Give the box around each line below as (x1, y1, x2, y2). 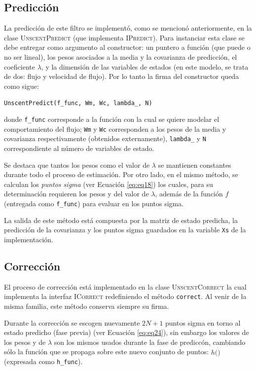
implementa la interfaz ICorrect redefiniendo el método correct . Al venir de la (4, 291, 247, 301)
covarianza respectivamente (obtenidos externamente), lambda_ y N (4, 133, 206, 144)
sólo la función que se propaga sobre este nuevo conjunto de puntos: (4, 346, 209, 357)
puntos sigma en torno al (165, 317, 241, 328)
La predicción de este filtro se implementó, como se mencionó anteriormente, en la (4, 23, 252, 33)
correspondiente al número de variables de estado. (4, 143, 154, 153)
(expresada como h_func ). (4, 356, 83, 367)
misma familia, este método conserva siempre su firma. (4, 300, 169, 311)
